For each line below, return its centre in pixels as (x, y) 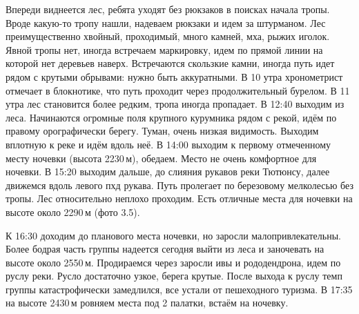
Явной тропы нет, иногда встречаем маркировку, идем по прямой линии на (164, 49)
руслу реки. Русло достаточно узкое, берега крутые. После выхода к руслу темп (174, 276)
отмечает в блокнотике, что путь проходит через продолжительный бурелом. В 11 (178, 90)
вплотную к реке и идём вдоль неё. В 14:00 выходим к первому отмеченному (168, 144)
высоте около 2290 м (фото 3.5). (73, 212)
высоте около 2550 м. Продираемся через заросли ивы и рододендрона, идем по (173, 262)
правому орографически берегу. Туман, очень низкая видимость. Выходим (162, 131)
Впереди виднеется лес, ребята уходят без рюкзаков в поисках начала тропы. (168, 9)
